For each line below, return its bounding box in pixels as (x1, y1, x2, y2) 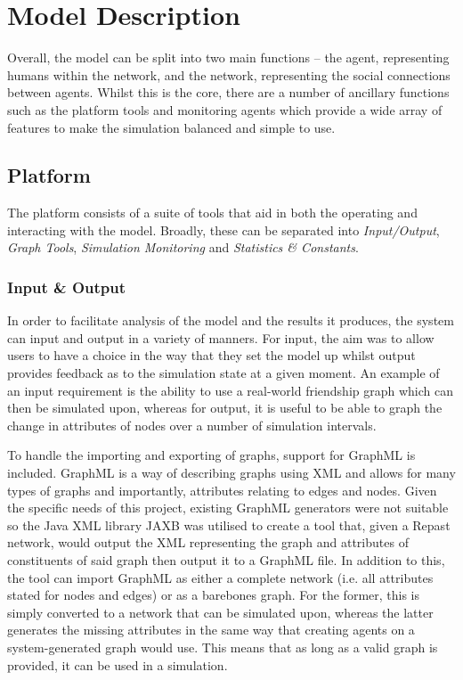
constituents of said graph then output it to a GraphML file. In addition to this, (7, 551, 445, 569)
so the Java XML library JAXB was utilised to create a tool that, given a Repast (7, 515, 451, 534)
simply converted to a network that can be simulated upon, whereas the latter (7, 602, 434, 621)
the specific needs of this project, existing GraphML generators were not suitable (7, 498, 449, 517)
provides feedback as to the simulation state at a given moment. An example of (7, 364, 440, 382)
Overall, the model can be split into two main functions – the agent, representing (7, 48, 450, 67)
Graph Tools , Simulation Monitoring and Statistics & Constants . (7, 238, 359, 257)
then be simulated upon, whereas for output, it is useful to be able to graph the (7, 398, 443, 417)
